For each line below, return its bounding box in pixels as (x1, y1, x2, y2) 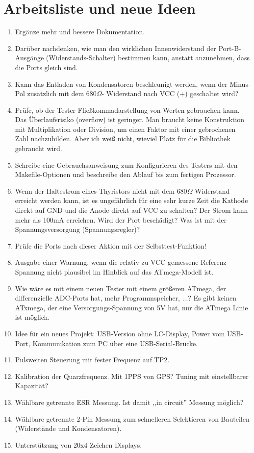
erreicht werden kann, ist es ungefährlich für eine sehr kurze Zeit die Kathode (15, 195, 248, 205)
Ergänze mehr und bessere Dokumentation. (15, 26, 145, 37)
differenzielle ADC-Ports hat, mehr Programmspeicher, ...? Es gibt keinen (15, 293, 236, 303)
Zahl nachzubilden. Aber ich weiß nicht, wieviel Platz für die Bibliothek (15, 133, 230, 144)
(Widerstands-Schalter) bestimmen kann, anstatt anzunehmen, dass (46, 52, 250, 63)
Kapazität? (15, 380, 49, 391)
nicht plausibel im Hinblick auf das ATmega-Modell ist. (47, 267, 214, 277)
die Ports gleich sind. (15, 62, 78, 72)
